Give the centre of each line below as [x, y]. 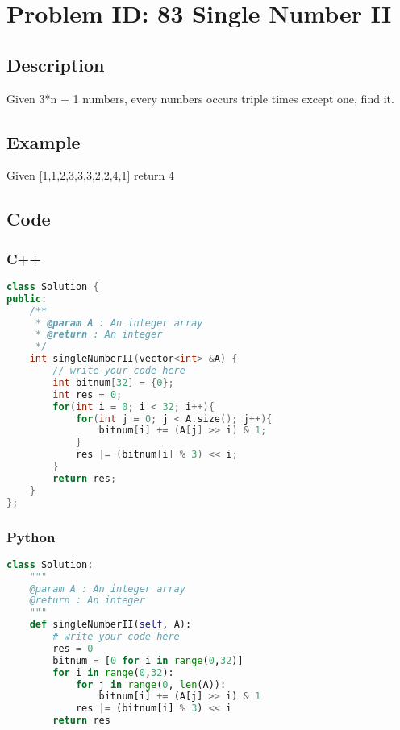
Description [56, 64]
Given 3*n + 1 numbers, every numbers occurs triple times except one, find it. [200, 98]
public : [27, 299]
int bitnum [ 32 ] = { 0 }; [113, 382]
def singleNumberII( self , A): [110, 625]
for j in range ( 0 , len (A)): [151, 684]
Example [44, 141]
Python [31, 536]
